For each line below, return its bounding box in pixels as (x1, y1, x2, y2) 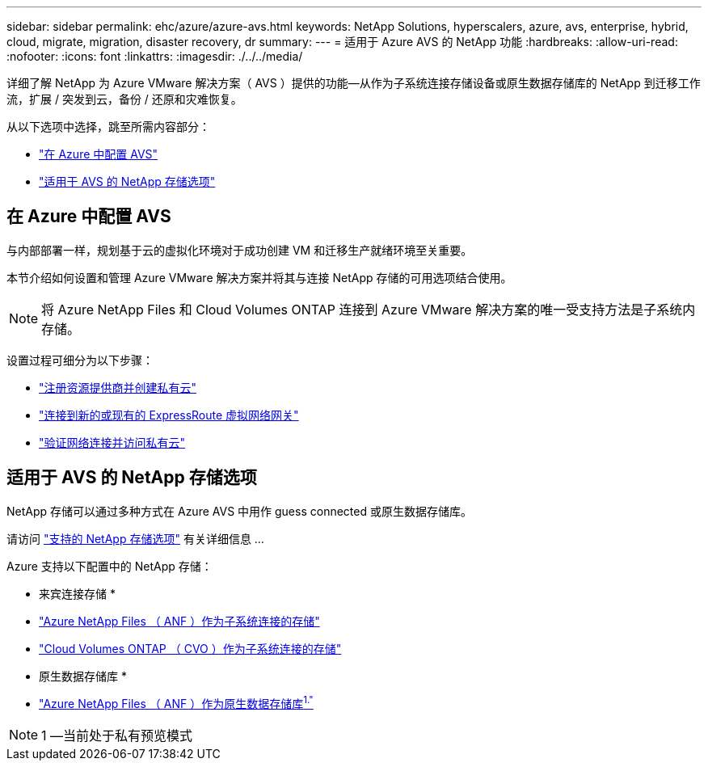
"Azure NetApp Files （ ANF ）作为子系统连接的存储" (39, 613, 320, 628)
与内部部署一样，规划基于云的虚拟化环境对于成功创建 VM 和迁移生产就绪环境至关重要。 (6, 242, 473, 257)
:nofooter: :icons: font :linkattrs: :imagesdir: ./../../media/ (6, 49, 303, 63)
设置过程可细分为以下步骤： (6, 352, 154, 367)
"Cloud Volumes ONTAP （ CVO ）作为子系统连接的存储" (39, 641, 342, 655)
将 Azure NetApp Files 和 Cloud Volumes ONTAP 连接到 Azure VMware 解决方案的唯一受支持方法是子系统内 (41, 301, 696, 318)
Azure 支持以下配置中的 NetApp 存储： (6, 558, 213, 573)
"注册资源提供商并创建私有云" (39, 380, 197, 394)
